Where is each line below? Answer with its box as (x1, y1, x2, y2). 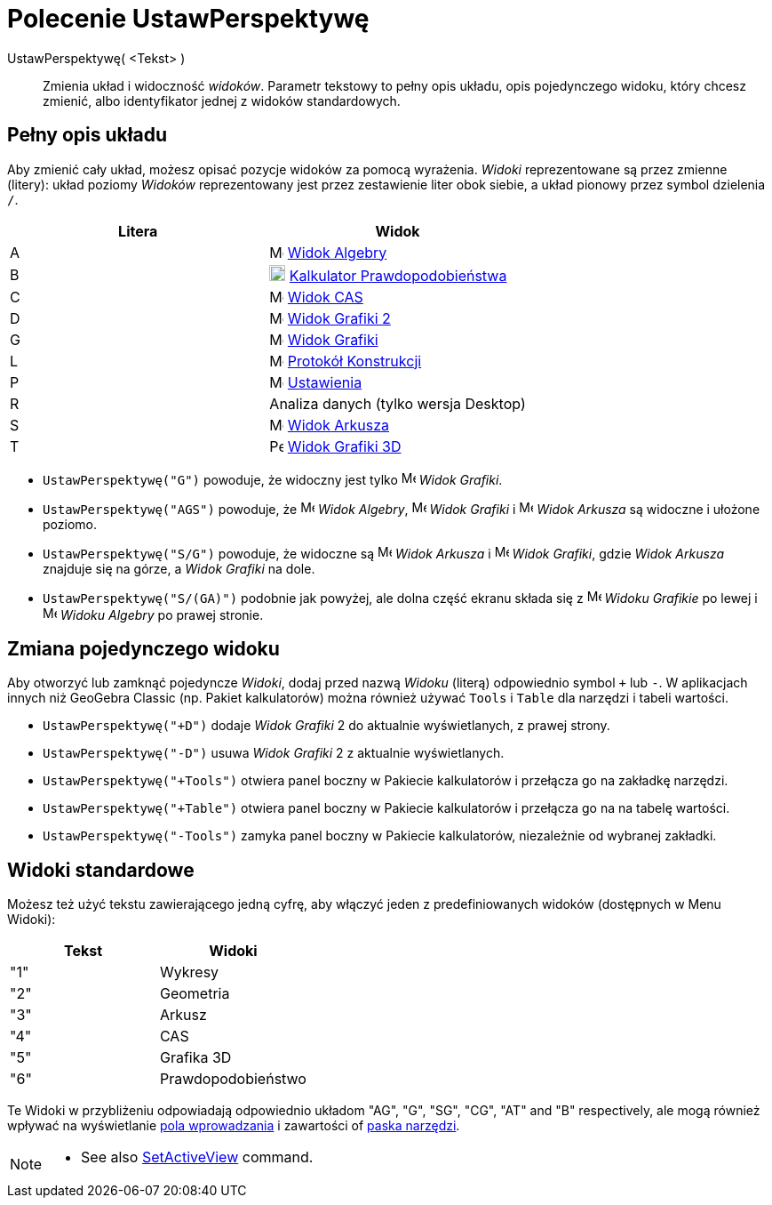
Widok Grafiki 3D (287, 437, 402, 455)
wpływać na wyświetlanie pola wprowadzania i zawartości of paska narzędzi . (7, 1118, 460, 1134)
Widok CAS (287, 287, 363, 306)
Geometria (159, 984, 230, 1003)
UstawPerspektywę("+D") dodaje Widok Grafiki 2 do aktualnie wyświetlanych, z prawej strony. (43, 718, 610, 734)
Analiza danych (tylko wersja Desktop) (269, 394, 526, 413)
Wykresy (159, 963, 219, 982)
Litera (118, 221, 158, 240)
